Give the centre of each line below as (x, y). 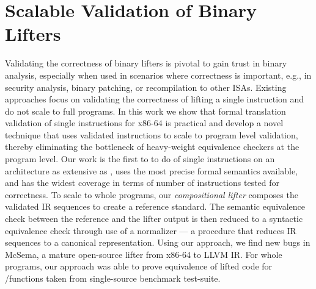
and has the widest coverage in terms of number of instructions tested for (142, 183)
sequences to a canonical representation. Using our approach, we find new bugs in (158, 242)
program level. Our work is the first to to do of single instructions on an (140, 159)
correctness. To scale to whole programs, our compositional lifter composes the (152, 194)
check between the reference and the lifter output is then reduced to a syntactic (154, 219)
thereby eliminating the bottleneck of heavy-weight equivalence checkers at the (152, 147)
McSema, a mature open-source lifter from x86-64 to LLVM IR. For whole (144, 254)
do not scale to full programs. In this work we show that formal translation (145, 111)
